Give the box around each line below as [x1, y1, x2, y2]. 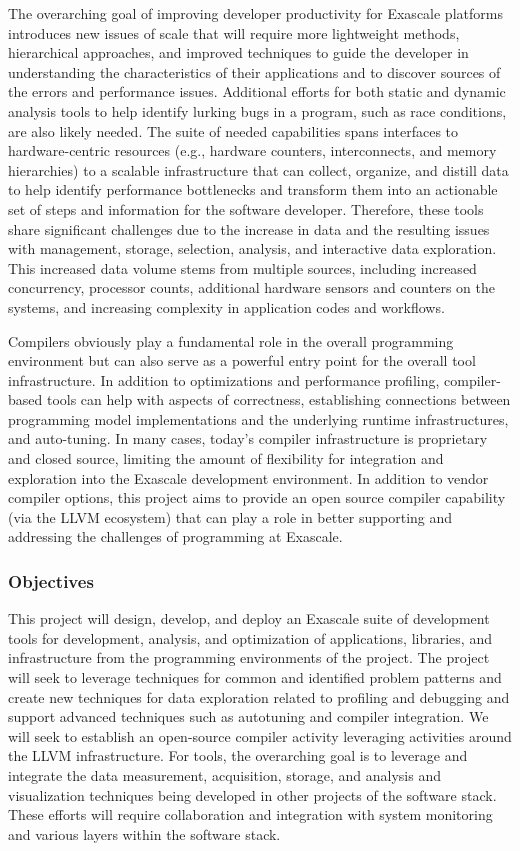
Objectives [8, 568, 94, 593]
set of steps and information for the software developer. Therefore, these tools [8, 198, 484, 219]
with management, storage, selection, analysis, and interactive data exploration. [8, 238, 497, 259]
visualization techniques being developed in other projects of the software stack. [8, 784, 497, 805]
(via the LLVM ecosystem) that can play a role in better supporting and [8, 506, 453, 527]
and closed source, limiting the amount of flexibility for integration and [8, 448, 444, 469]
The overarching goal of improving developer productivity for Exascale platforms [8, 3, 503, 23]
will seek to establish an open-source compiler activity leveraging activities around [8, 725, 512, 746]
